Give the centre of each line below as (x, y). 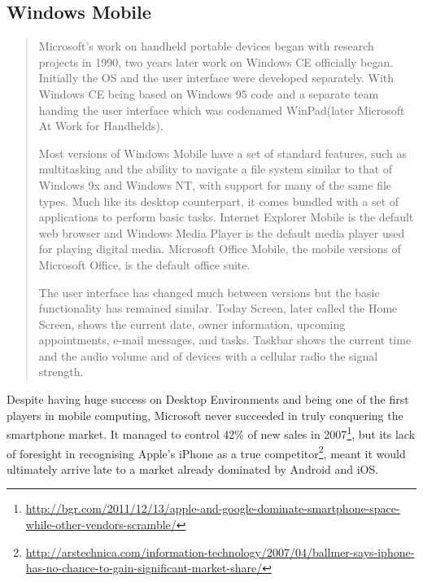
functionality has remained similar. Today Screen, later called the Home (218, 308)
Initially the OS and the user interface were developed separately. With (216, 78)
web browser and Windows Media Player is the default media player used (222, 232)
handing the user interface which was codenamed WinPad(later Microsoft (222, 109)
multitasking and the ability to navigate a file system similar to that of (216, 169)
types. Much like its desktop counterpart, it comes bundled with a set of (219, 201)
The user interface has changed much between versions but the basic (209, 292)
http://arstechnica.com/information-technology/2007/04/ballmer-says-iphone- (220, 551)
